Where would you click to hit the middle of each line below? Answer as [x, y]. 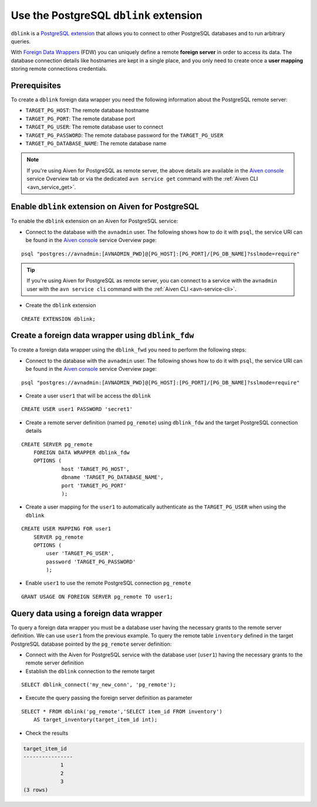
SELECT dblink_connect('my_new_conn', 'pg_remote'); [99, 685]
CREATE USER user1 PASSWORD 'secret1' [77, 409]
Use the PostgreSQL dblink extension [107, 15]
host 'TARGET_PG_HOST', [96, 469]
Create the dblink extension [61, 305]
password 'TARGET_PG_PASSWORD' [91, 562]
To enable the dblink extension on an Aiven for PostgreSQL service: [95, 221]
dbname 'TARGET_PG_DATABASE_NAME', [112, 477]
